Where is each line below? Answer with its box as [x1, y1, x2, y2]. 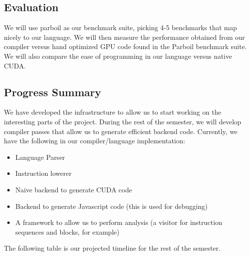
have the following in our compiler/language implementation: [4, 136, 185, 146]
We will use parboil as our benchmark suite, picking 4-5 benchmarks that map [4, 22, 237, 33]
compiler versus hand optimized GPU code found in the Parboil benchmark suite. [4, 41, 247, 51]
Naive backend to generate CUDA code [15, 184, 132, 194]
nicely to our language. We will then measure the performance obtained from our [4, 32, 245, 42]
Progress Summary [4, 84, 101, 99]
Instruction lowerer [15, 168, 72, 178]
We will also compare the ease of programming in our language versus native [4, 51, 232, 61]
